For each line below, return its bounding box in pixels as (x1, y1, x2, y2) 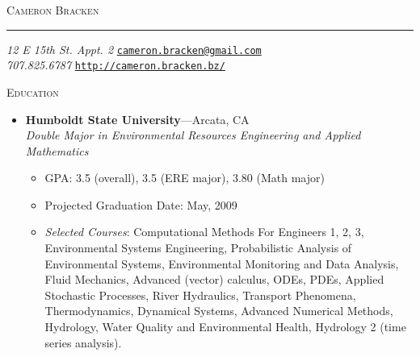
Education (6, 83, 59, 100)
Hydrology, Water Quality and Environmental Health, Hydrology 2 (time (44, 318, 406, 335)
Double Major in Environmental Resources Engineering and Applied (25, 127, 361, 143)
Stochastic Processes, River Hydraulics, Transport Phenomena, (44, 286, 356, 303)
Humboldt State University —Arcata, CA (25, 110, 250, 127)
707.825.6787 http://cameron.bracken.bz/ (6, 56, 225, 73)
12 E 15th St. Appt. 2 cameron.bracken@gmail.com (6, 40, 262, 57)
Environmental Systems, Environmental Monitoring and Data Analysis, (44, 255, 399, 272)
